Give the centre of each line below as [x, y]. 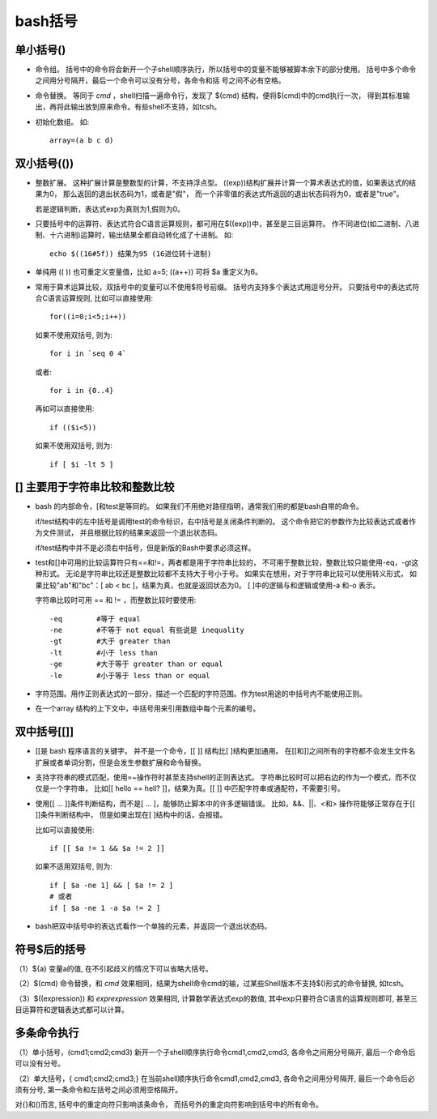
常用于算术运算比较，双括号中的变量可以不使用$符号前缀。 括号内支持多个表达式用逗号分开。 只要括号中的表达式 [224, 287]
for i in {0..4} [82, 390]
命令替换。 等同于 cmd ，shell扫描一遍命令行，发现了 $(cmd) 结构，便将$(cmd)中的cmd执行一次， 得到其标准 [219, 95]
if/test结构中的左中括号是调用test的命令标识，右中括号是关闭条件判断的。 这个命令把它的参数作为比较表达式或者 [222, 521]
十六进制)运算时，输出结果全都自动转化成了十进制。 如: [141, 235]
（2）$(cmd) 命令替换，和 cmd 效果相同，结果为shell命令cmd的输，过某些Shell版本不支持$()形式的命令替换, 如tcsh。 [212, 984]
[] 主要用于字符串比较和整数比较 [95, 487]
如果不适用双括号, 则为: [74, 866]
